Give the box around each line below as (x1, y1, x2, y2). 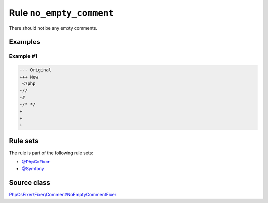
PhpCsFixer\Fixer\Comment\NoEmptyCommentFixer (9, 192, 117, 198)
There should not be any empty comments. (9, 25, 98, 31)
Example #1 (9, 53, 37, 60)
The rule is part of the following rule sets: (9, 150, 94, 156)
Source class (9, 178, 51, 187)
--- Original (19, 67, 52, 73)
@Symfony (21, 165, 44, 171)
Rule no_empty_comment (9, 7, 114, 18)
